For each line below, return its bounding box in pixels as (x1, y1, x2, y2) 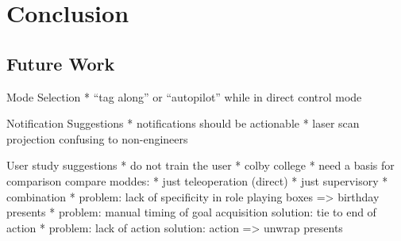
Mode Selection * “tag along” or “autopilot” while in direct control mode (6, 88, 362, 105)
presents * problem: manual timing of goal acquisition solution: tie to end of (6, 204, 376, 220)
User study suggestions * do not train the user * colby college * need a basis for (6, 157, 395, 174)
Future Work (6, 51, 115, 75)
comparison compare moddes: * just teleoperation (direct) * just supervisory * (6, 172, 388, 189)
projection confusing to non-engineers (6, 130, 188, 147)
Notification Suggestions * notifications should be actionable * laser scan (6, 115, 360, 132)
